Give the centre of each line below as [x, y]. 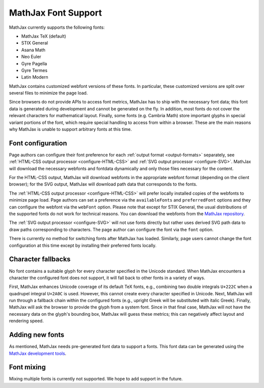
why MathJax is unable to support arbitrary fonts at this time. [70, 129]
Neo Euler [31, 57]
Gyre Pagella [34, 63]
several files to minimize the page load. [48, 93]
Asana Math [33, 50]
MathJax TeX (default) [44, 36]
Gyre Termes [34, 70]
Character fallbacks [40, 259]
